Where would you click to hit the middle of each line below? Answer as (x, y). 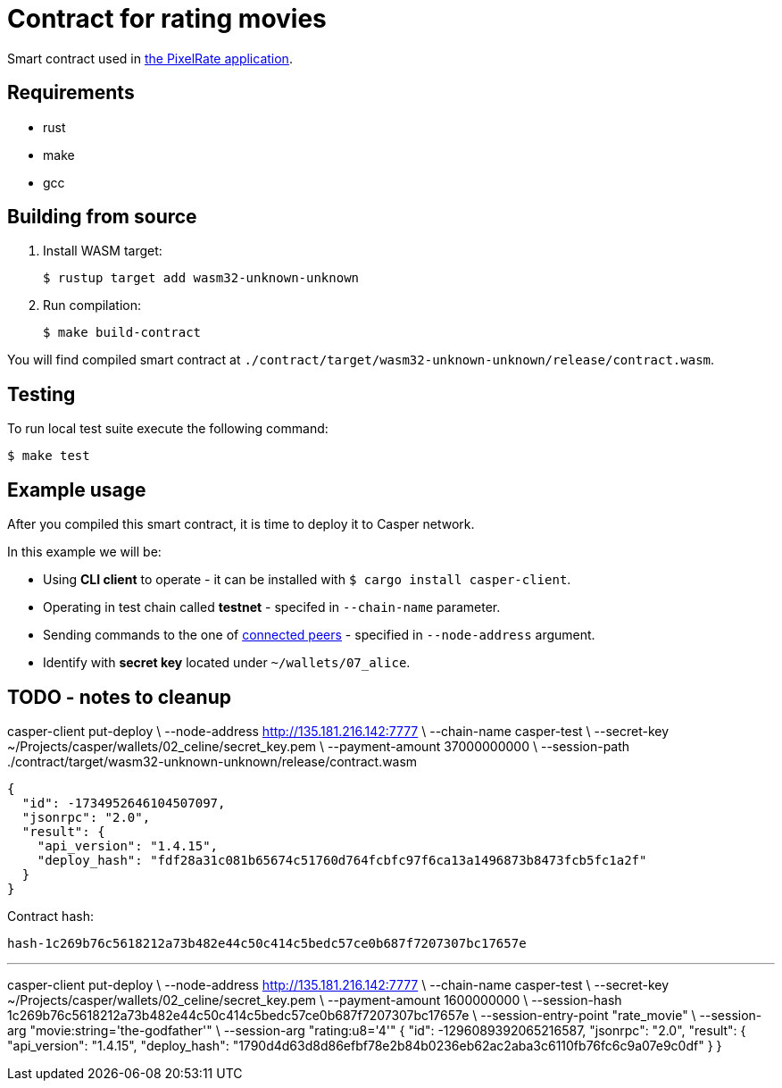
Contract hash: (50, 916)
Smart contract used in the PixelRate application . (150, 58)
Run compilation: (92, 305)
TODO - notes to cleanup (120, 697)
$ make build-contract (122, 333)
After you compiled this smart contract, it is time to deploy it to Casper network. (241, 524)
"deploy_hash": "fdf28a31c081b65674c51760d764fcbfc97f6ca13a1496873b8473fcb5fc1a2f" (342, 860)
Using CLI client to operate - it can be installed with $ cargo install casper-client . (307, 580)
